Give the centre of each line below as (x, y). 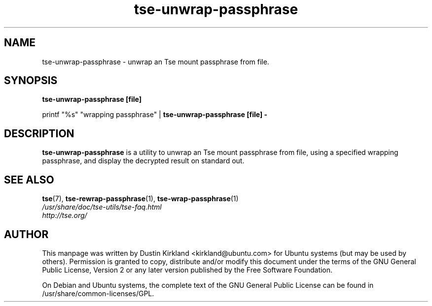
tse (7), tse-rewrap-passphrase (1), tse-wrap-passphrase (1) (140, 199)
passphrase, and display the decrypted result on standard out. (143, 161)
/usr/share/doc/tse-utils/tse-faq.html (102, 207)
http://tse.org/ (65, 215)
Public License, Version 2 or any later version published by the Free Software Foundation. (187, 270)
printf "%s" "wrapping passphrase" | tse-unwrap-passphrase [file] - (155, 115)
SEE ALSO (29, 180)
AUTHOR (26, 234)
